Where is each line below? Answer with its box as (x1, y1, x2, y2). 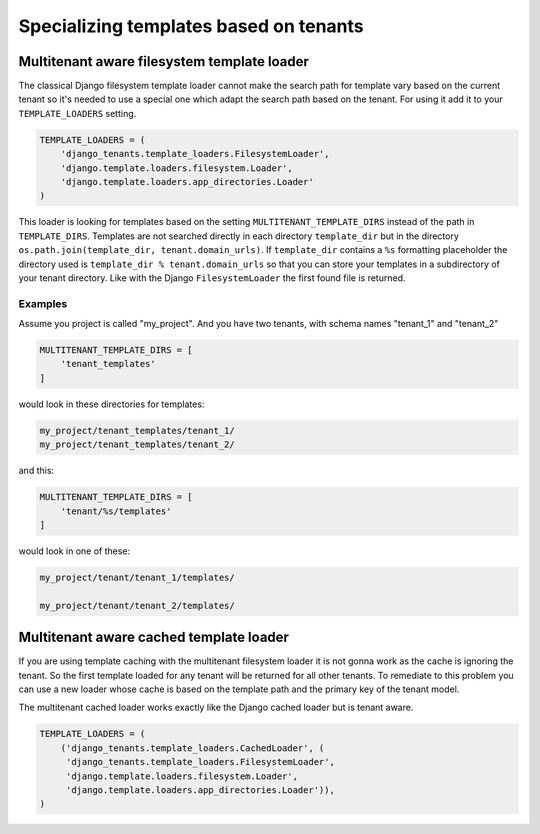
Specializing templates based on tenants (18, 15, 364, 37)
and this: (18, 465, 55, 477)
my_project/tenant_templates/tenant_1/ (39, 425, 235, 436)
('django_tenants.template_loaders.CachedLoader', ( (60, 742, 325, 754)
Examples (18, 296, 68, 310)
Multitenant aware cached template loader (18, 629, 290, 646)
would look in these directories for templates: (18, 398, 205, 410)
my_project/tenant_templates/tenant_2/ (39, 439, 235, 450)
